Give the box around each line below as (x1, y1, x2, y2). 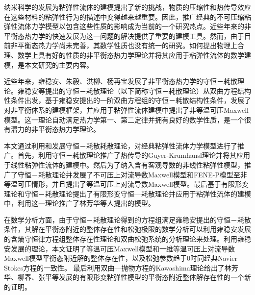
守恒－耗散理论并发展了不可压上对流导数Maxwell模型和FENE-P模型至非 (17, 169, 247, 179)
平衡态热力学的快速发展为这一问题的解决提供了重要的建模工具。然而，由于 (4, 30, 244, 41)
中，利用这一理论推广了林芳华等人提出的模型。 (4, 198, 155, 208)
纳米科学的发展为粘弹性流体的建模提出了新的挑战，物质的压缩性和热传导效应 (4, 2, 251, 12)
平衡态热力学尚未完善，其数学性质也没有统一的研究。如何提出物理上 (17, 40, 237, 50)
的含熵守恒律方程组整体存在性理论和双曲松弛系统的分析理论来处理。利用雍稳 (4, 234, 251, 244)
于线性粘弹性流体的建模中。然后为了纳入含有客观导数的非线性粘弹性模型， (4, 159, 244, 170)
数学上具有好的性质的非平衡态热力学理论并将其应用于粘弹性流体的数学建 (17, 49, 251, 60)
